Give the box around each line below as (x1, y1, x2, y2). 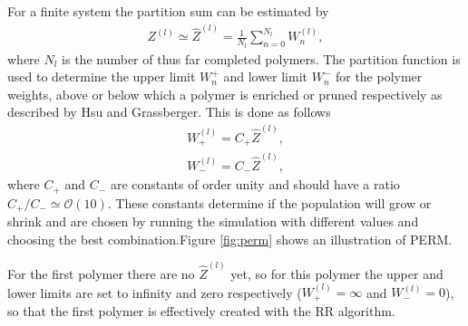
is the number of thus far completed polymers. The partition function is (62, 49, 461, 68)
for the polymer (335, 67, 423, 86)
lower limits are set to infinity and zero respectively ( (7, 283, 302, 302)
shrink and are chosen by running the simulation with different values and (7, 212, 419, 231)
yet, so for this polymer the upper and (230, 264, 444, 283)
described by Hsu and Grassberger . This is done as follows (7, 102, 331, 121)
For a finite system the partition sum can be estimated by (7, 2, 329, 20)
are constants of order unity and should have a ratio (110, 175, 400, 194)
